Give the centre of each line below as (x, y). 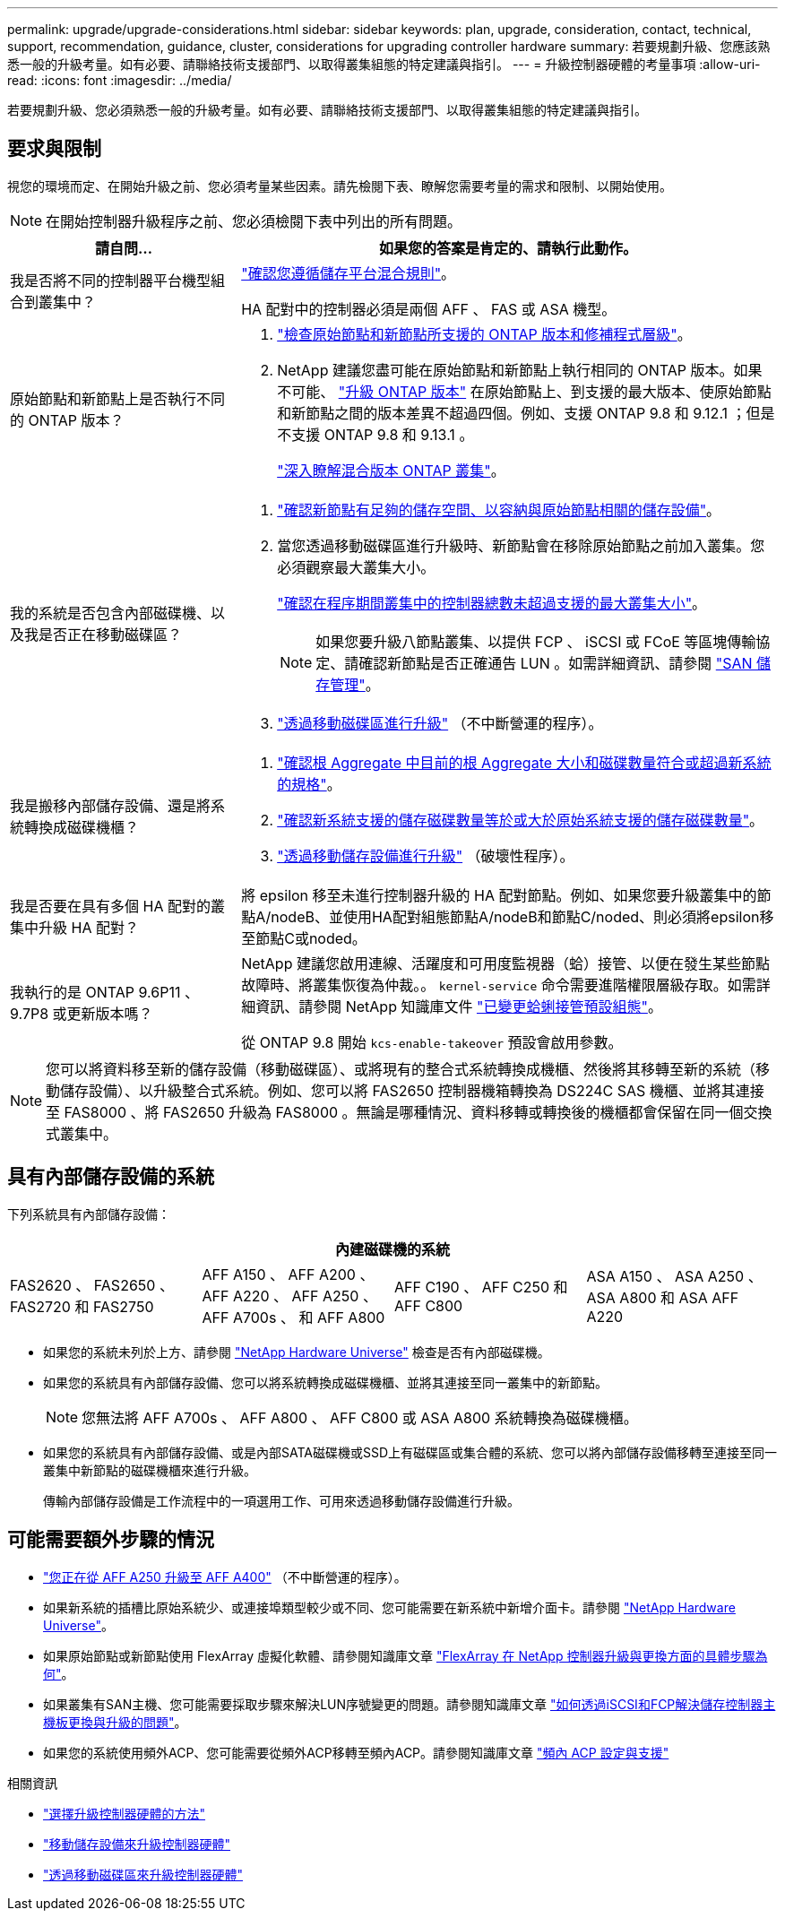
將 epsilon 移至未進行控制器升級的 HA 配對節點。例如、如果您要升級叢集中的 (499, 895)
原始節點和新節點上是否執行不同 (118, 398)
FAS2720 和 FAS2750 (82, 1306)
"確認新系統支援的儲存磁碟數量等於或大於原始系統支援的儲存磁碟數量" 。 (521, 820)
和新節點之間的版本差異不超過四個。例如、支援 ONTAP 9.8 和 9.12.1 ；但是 (526, 413)
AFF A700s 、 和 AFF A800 (293, 1317)
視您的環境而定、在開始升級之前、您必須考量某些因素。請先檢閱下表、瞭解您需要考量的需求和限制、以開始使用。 (340, 186)
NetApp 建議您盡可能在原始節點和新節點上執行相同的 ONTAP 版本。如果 (520, 370)
